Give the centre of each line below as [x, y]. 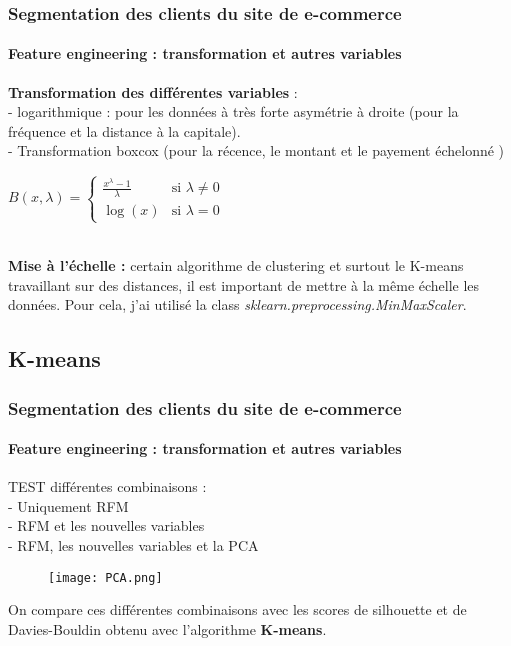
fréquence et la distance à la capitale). [124, 130]
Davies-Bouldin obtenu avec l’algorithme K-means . [167, 628]
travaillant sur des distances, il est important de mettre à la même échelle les [244, 284]
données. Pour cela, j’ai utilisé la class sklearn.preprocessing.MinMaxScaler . [237, 304]
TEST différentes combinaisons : [107, 486]
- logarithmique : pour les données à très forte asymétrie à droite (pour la [233, 111]
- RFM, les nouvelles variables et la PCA [133, 545]
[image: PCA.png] [105, 577]
